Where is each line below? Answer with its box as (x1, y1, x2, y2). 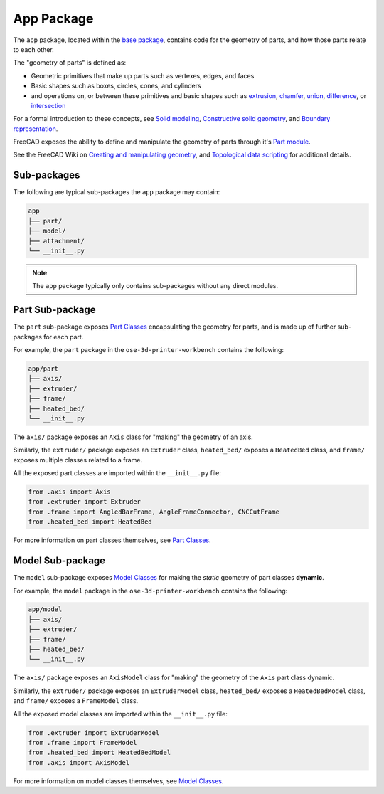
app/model (28, 605, 63, 613)
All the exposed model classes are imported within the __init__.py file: (13, 709, 228, 718)
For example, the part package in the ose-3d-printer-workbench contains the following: (13, 345, 284, 354)
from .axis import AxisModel (28, 758, 130, 766)
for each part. (43, 332, 84, 341)
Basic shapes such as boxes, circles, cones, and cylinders (31, 82, 202, 90)
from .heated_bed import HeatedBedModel (28, 748, 171, 757)
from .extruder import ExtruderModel (28, 729, 160, 736)
